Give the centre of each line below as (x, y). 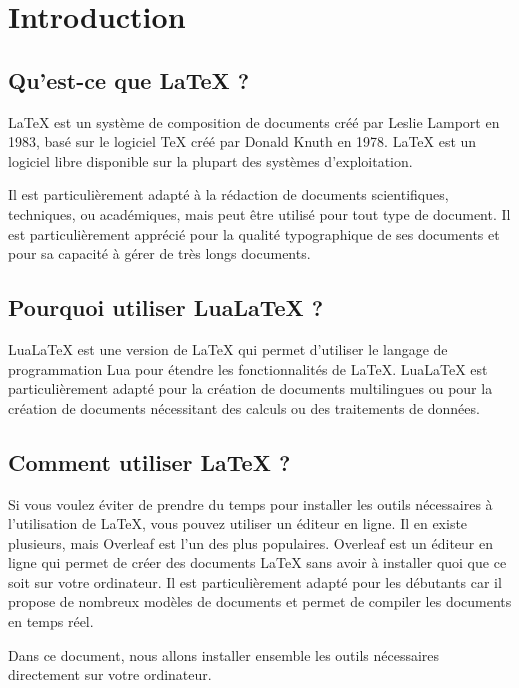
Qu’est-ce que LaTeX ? (129, 79)
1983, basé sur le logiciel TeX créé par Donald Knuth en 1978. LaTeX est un (242, 141)
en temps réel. (51, 621)
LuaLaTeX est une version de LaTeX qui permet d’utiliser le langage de (228, 348)
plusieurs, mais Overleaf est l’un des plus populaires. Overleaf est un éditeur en (250, 542)
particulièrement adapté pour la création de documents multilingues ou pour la (250, 388)
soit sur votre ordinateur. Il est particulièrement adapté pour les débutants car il (255, 581)
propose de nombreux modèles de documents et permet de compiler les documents (260, 601)
